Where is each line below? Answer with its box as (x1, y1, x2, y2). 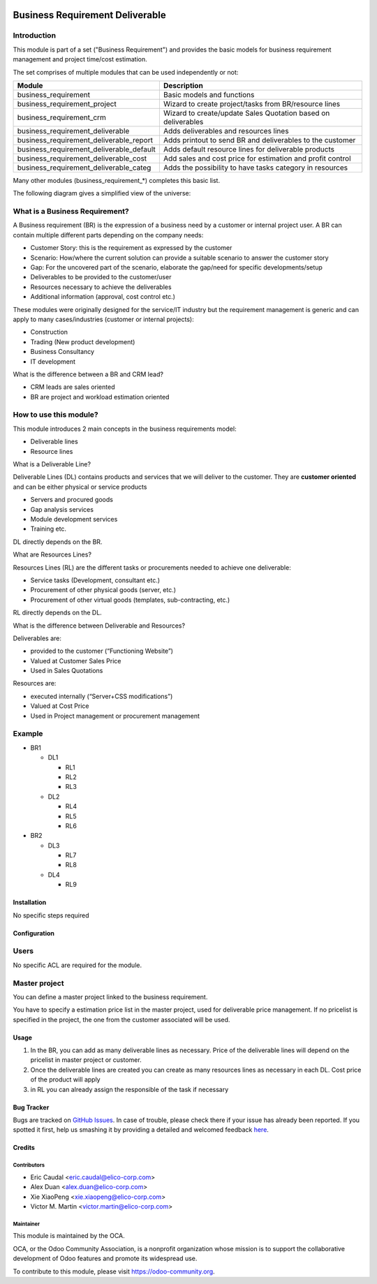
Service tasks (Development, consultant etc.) (30, 576, 161, 584)
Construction (30, 328, 68, 337)
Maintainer (13, 1220, 40, 1227)
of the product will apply (30, 1075, 101, 1084)
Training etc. (30, 524, 66, 533)
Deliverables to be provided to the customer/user (30, 273, 172, 281)
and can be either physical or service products (13, 482, 147, 491)
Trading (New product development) (30, 337, 135, 346)
